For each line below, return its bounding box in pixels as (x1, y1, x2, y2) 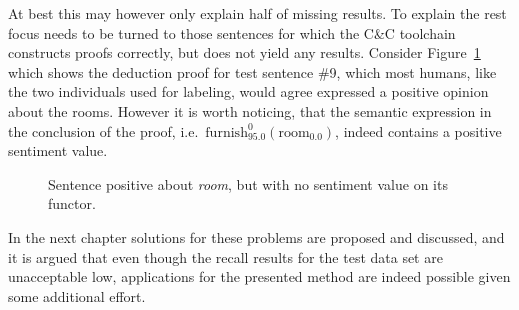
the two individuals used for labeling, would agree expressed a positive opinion (8, 81, 489, 102)
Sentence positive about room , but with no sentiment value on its (48, 173, 448, 194)
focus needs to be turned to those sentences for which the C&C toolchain (8, 22, 456, 43)
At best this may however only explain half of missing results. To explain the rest (8, 3, 507, 23)
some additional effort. (8, 285, 146, 306)
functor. (48, 193, 96, 214)
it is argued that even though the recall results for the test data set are (8, 246, 443, 267)
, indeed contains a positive (335, 120, 502, 141)
